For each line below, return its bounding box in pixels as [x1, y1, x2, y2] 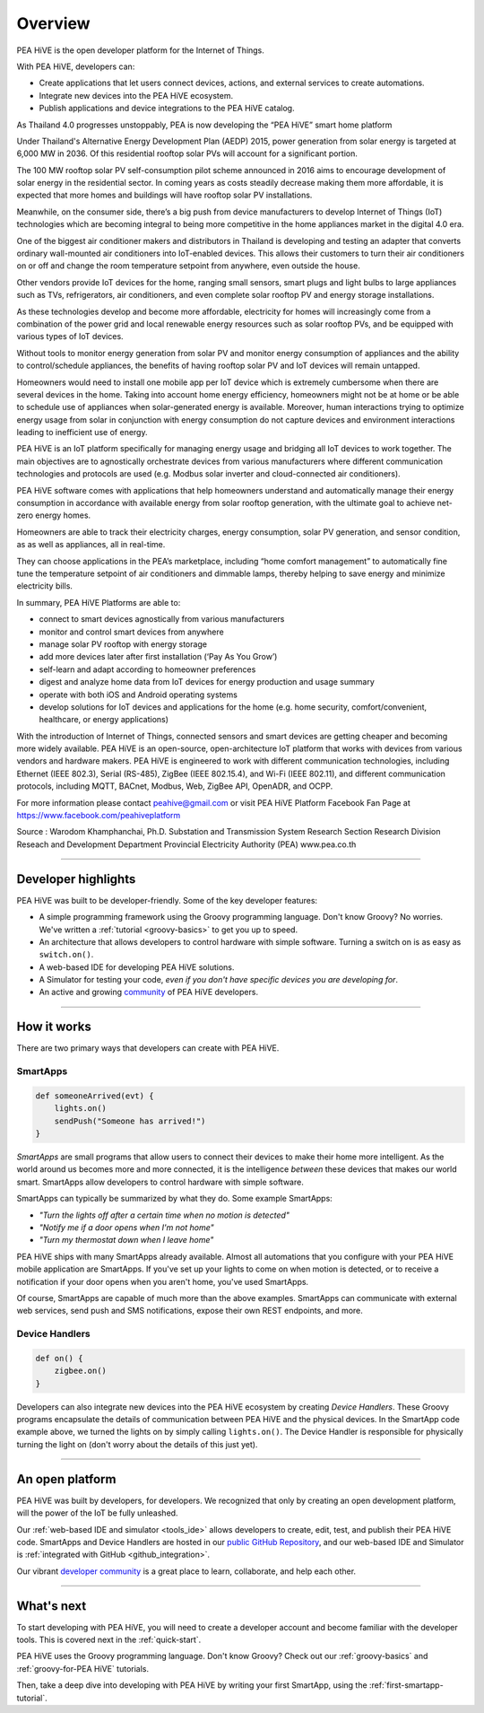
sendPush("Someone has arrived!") [54, 1115, 206, 1126]
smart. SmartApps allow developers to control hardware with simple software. [16, 1176, 304, 1187]
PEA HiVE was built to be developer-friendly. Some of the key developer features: [16, 895, 318, 905]
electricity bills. [16, 581, 73, 591]
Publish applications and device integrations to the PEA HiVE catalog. [39, 103, 295, 114]
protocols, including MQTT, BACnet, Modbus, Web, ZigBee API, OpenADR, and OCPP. [16, 781, 333, 791]
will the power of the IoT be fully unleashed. [16, 1508, 178, 1518]
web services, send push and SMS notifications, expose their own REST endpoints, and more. [16, 1306, 363, 1316]
